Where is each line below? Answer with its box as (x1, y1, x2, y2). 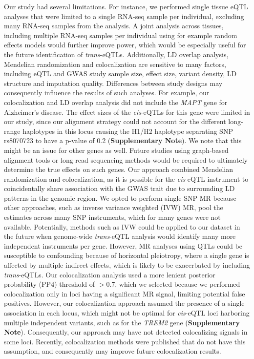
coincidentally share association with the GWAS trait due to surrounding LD (4, 183, 235, 193)
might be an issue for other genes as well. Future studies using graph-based (4, 145, 229, 155)
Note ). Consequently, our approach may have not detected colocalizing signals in (4, 327, 248, 337)
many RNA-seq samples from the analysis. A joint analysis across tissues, (4, 21, 224, 31)
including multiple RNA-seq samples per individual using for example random (4, 30, 237, 40)
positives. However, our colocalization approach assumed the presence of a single (4, 298, 245, 308)
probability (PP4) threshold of (4, 279, 95, 289)
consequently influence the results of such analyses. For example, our (4, 87, 210, 98)
